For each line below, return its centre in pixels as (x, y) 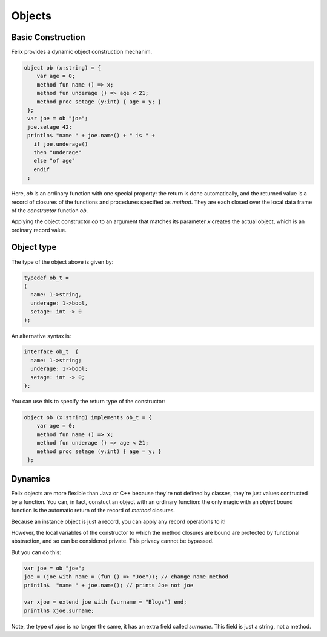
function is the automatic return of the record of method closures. (93, 511)
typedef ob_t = (46, 278)
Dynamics (31, 479)
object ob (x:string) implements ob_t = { (88, 418)
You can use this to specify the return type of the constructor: (88, 402)
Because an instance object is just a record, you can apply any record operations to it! (118, 521)
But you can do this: (36, 552)
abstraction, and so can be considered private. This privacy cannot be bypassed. (112, 541)
